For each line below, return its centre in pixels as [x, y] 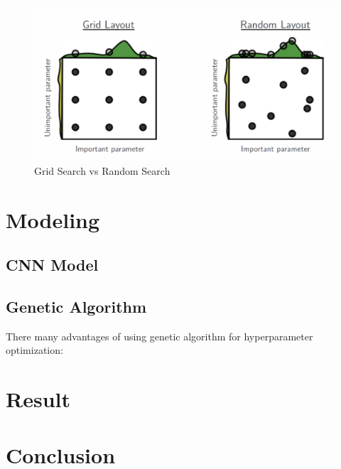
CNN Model [52, 265]
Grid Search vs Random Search [102, 170]
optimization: [34, 350]
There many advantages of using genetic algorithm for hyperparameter [159, 336]
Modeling [53, 219]
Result [38, 399]
